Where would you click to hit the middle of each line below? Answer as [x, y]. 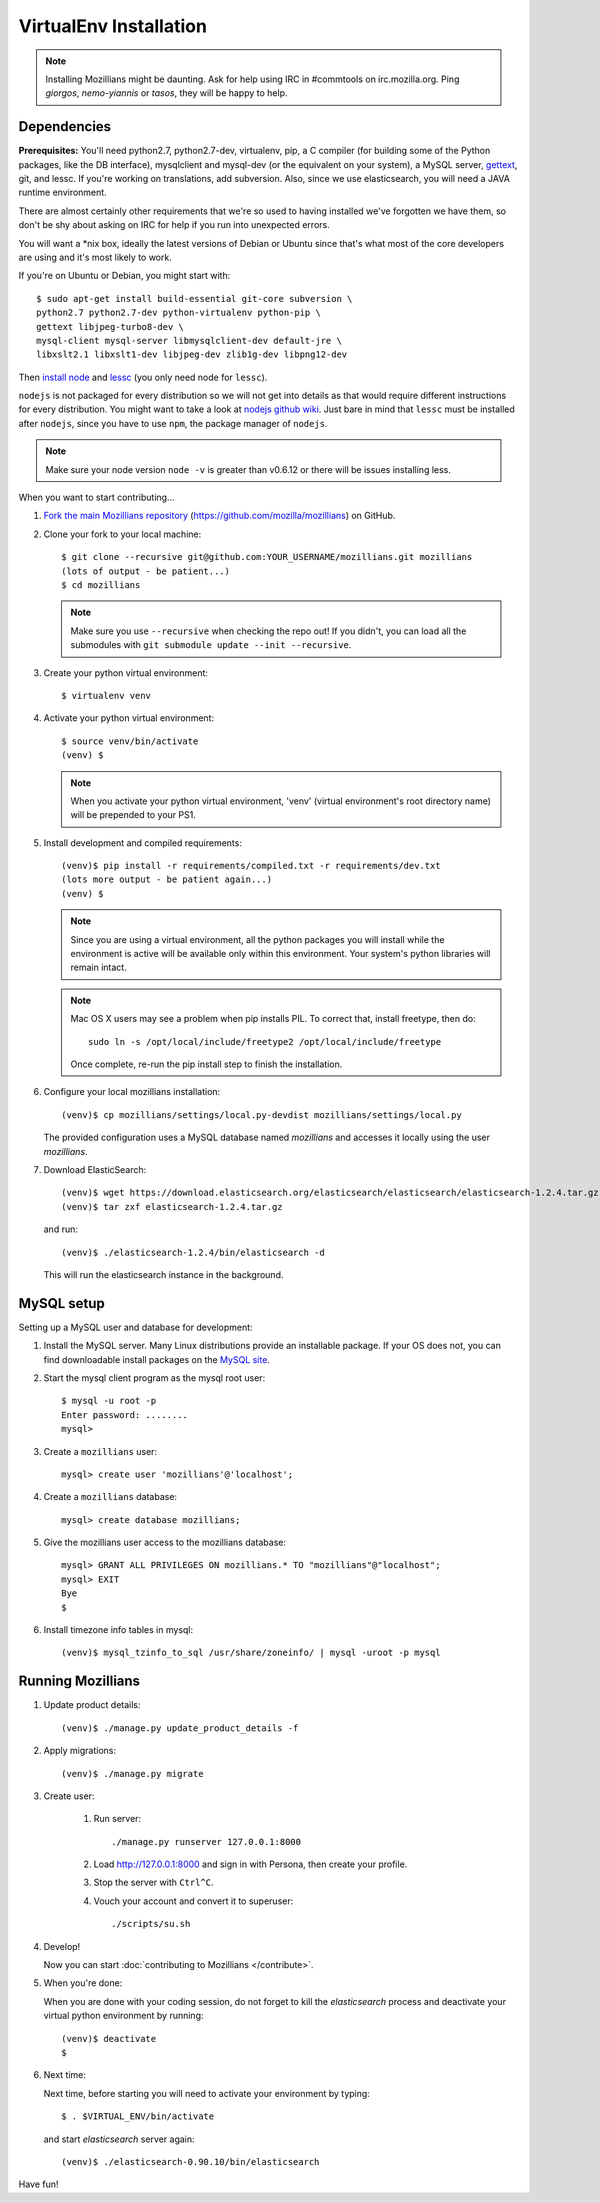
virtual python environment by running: [123, 2016]
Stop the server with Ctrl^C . [153, 1882]
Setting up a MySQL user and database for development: [136, 1327]
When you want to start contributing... [96, 497]
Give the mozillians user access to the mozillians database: [165, 1542]
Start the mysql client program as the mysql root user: [154, 1377]
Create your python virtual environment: [126, 672]
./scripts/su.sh [151, 1924]
